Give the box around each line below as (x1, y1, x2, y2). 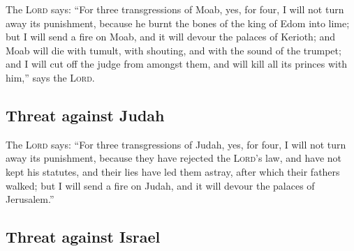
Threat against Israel (6, 226, 161, 248)
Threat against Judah (6, 104, 165, 125)
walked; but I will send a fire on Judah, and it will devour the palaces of (6, 178, 315, 192)
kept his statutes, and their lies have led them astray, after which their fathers (6, 164, 340, 178)
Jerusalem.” (6, 192, 54, 206)
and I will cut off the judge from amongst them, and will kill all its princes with (6, 56, 348, 71)
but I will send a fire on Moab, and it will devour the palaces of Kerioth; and (6, 29, 336, 44)
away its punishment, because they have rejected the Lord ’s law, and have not (6, 151, 342, 165)
